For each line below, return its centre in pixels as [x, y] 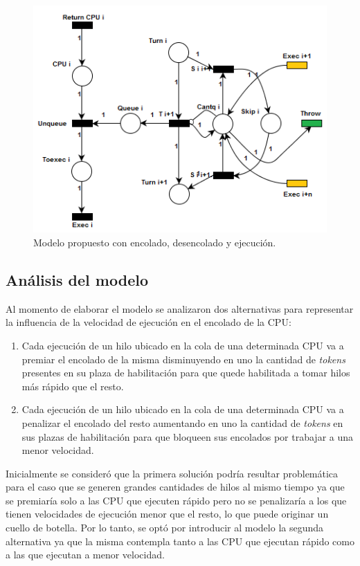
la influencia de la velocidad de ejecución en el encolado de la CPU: [148, 322]
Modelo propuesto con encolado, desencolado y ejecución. [155, 242]
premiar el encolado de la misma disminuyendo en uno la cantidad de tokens [183, 359]
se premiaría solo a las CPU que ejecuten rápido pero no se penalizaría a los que [176, 500]
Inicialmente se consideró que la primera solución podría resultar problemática [172, 473]
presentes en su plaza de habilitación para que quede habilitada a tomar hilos [186, 373]
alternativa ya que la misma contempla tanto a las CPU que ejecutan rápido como [180, 541]
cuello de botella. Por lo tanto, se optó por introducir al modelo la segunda [165, 528]
